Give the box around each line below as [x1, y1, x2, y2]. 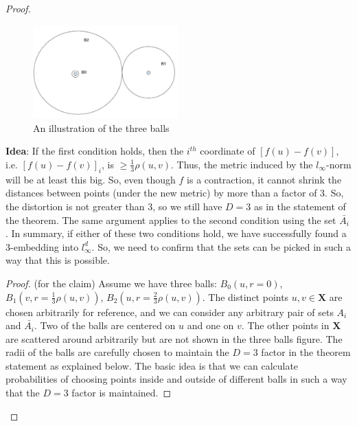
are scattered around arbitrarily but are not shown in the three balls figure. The [5, 331, 343, 346]
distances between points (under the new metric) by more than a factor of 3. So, [5, 186, 344, 200]
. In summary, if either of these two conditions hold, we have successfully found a [5, 226, 347, 240]
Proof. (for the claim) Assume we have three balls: [5, 276, 217, 290]
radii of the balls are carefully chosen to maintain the [5, 345, 229, 359]
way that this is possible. [5, 253, 110, 267]
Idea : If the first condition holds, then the [5, 144, 184, 158]
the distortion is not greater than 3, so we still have [5, 199, 222, 213]
